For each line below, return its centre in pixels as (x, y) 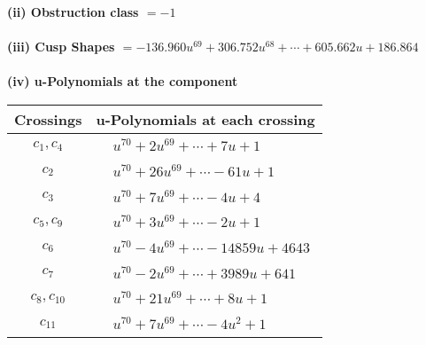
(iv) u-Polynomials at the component (123, 81)
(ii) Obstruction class (73, 12)
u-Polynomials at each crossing (205, 119)
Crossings (48, 119)
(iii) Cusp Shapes (61, 47)
